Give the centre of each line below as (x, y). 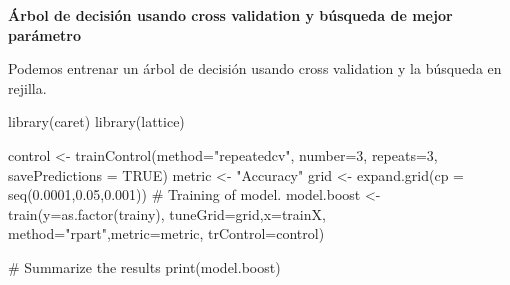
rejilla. (27, 87)
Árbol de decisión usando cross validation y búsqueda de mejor (230, 15)
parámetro (44, 34)
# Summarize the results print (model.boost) (144, 266)
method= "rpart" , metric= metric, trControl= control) (166, 233)
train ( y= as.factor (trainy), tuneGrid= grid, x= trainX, (167, 213)
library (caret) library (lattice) (96, 121)
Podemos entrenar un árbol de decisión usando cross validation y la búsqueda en (255, 68)
